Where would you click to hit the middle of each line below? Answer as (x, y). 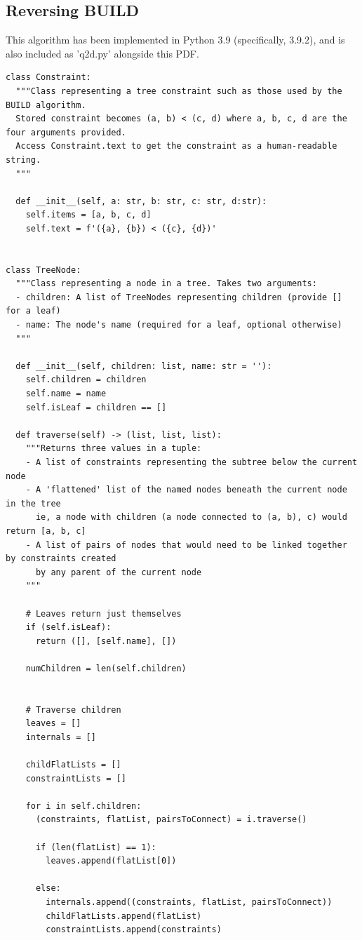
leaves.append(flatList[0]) (111, 861)
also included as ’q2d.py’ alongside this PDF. (102, 53)
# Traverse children (73, 710)
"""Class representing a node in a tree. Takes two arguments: (166, 284)
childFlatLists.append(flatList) (124, 916)
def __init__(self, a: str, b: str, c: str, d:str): (141, 201)
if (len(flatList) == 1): (96, 847)
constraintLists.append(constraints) (134, 930)
